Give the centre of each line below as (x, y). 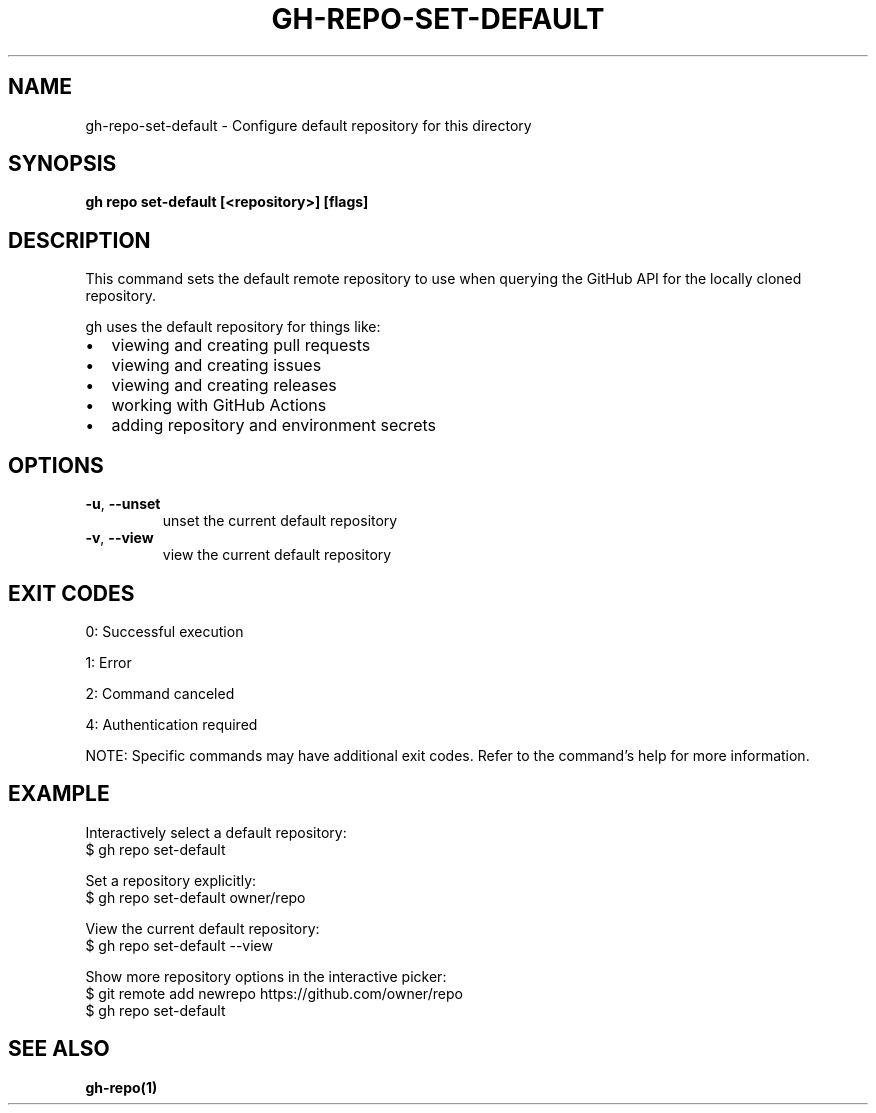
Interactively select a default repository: (216, 832)
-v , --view (119, 538)
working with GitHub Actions (219, 405)
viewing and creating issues (216, 365)
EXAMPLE (59, 794)
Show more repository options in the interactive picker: (266, 976)
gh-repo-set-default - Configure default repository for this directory (308, 125)
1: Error (108, 662)
